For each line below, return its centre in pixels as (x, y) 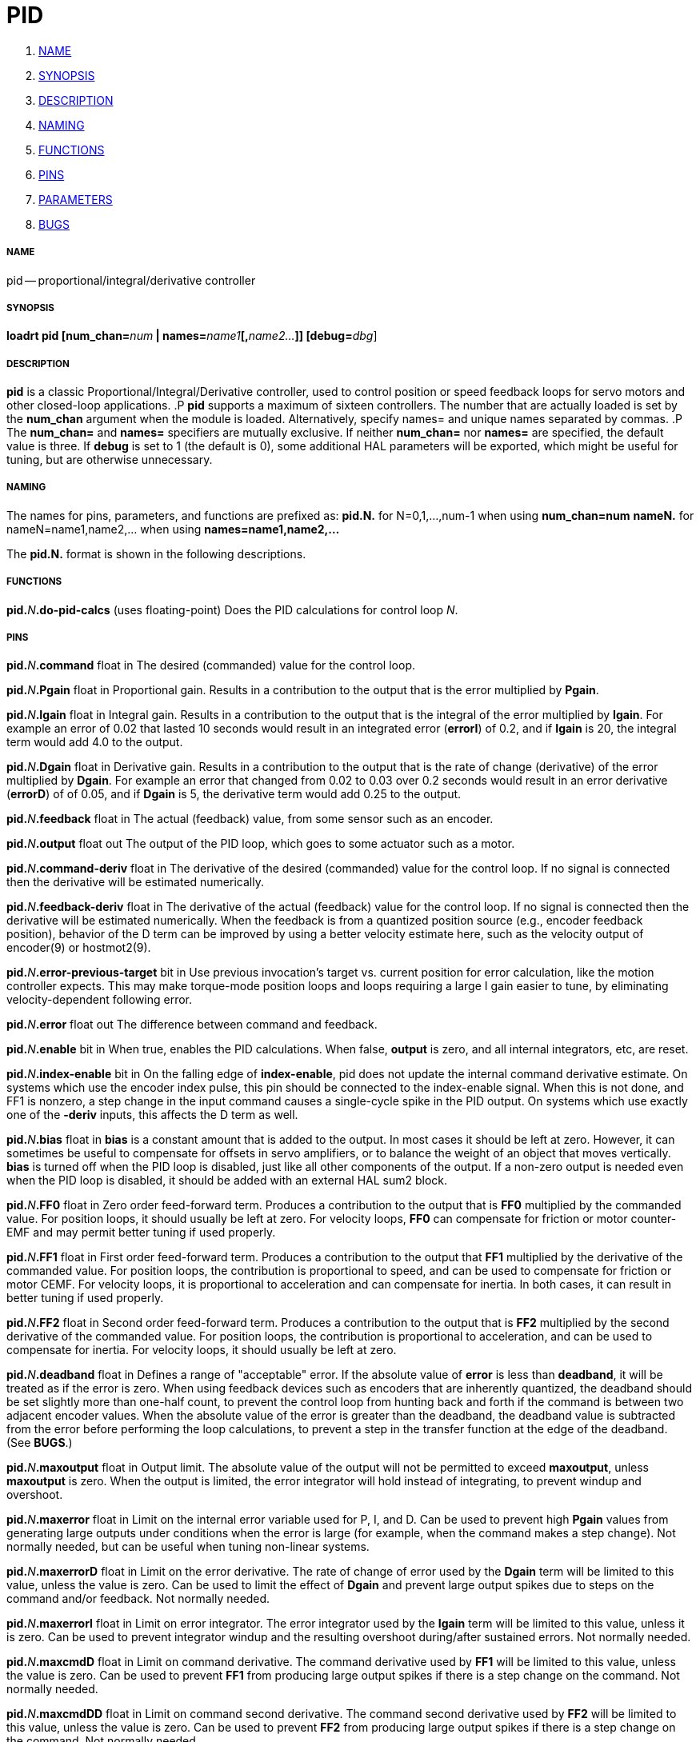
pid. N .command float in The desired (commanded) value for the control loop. (211, 665)
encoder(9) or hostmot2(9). (79, 948)
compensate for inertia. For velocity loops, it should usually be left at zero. (202, 1350)
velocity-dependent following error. (100, 1000)
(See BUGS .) (40, 1443)
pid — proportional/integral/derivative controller (131, 280)
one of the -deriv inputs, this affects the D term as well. (152, 1115)
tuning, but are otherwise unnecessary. (110, 460)
